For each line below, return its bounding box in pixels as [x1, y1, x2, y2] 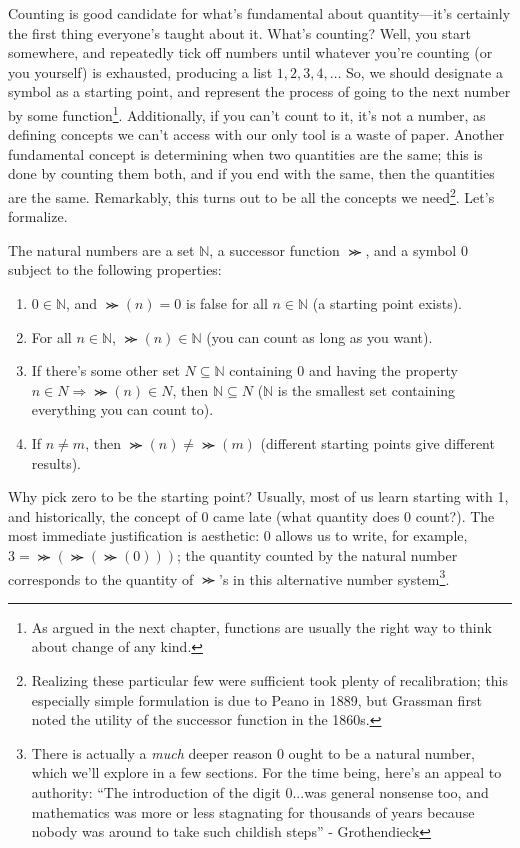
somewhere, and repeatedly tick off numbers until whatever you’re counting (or [8, 42, 493, 63]
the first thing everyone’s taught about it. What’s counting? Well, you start [8, 22, 471, 43]
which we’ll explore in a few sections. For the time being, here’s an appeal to [31, 762, 502, 783]
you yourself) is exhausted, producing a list [8, 61, 273, 82]
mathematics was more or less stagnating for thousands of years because [31, 801, 475, 822]
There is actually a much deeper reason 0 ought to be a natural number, [31, 742, 476, 763]
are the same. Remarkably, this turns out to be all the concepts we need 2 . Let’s [8, 184, 495, 207]
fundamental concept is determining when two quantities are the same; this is [8, 143, 483, 164]
